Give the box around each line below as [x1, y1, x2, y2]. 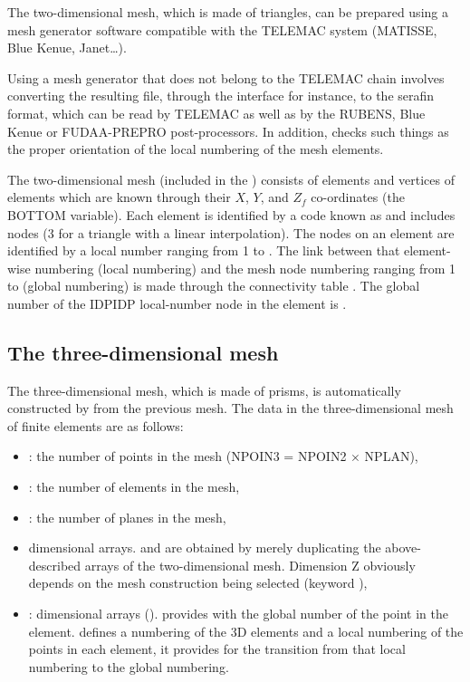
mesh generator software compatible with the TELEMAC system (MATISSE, [7, 20, 437, 39]
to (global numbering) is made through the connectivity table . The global [7, 276, 420, 295]
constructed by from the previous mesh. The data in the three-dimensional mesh [7, 399, 454, 418]
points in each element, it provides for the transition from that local [28, 639, 406, 658]
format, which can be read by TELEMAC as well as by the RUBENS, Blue [7, 103, 426, 122]
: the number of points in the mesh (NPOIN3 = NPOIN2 [28, 447, 347, 466]
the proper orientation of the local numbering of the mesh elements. [7, 139, 384, 158]
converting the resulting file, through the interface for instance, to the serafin [7, 86, 435, 105]
